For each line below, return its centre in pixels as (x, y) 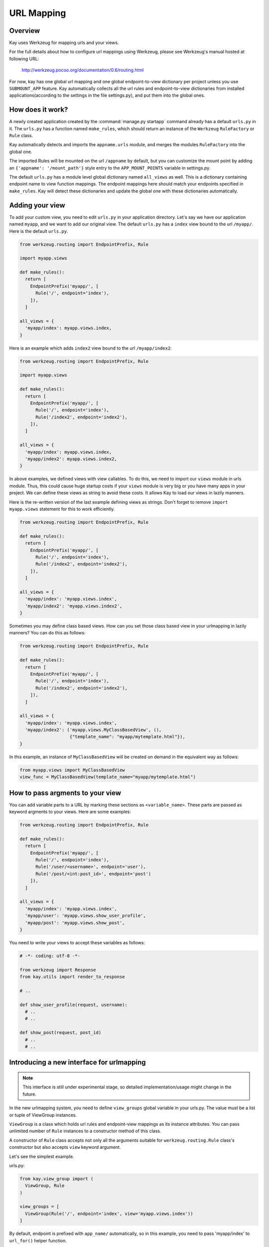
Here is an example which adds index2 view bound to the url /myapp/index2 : (90, 348)
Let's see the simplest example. (42, 1156)
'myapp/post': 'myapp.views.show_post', (75, 923)
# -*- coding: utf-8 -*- (50, 956)
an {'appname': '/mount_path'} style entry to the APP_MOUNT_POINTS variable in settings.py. (110, 168)
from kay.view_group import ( (57, 1179)
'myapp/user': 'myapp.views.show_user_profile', (86, 916)
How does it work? (39, 110)
